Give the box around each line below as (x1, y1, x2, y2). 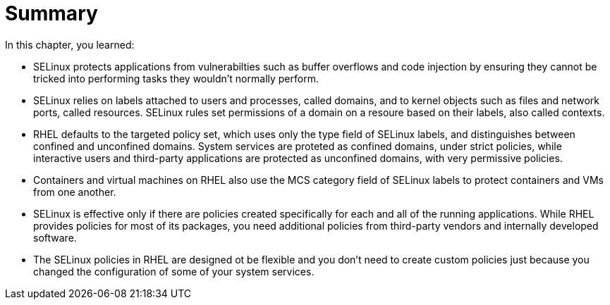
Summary (5, 1, 98, 25)
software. (33, 231, 77, 244)
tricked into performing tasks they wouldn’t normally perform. (33, 72, 319, 85)
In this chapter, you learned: (5, 38, 135, 51)
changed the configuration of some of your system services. (33, 265, 315, 278)
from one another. (33, 185, 116, 198)
